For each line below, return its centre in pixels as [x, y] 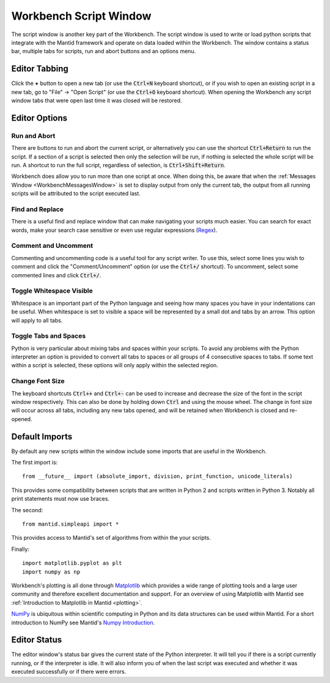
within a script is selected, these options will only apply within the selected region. [115, 365]
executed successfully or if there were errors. [69, 672]
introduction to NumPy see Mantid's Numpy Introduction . [83, 622]
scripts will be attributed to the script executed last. [76, 193]
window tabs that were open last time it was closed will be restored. [97, 100]
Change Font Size [38, 381]
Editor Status [37, 640]
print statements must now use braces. [61, 499]
